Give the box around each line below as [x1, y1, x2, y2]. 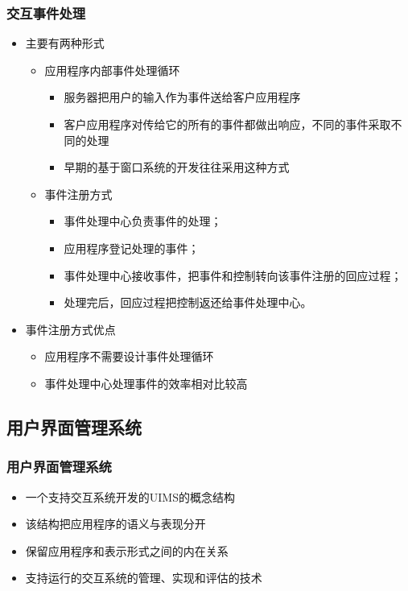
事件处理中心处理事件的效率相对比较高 [44, 374, 248, 391]
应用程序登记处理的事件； [64, 239, 200, 256]
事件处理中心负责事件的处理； [64, 213, 222, 229]
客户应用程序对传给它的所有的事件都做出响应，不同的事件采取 [64, 116, 391, 132]
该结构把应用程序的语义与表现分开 [25, 515, 206, 532]
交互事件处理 [6, 2, 86, 23]
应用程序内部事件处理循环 [44, 61, 180, 78]
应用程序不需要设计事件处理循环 [44, 348, 214, 365]
